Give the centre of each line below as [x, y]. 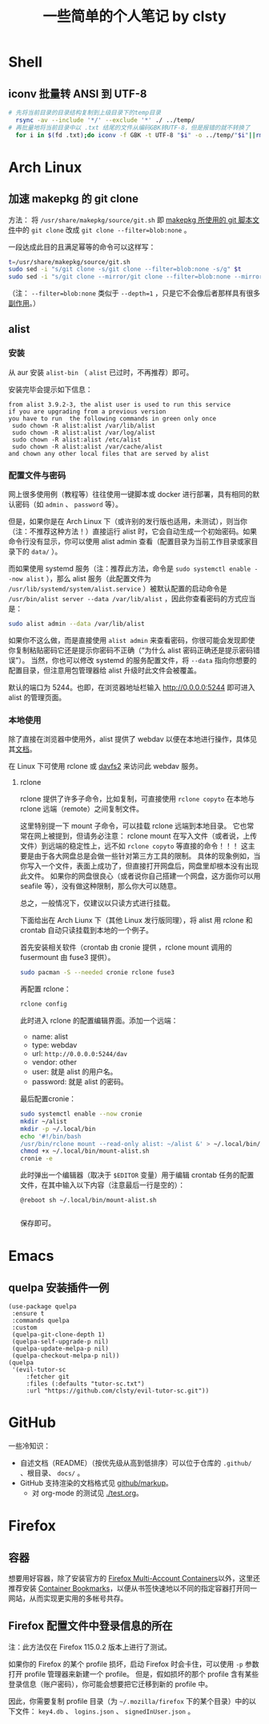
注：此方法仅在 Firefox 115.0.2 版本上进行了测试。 [90, 1647]
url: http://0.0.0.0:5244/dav [80, 1054]
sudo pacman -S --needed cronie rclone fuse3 [97, 973]
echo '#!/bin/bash [50, 1136]
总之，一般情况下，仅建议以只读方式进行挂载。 [97, 903]
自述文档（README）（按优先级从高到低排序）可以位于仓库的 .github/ [136, 1463]
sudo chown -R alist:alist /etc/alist [76, 439]
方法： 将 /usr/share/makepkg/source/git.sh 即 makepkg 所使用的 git [122, 220]
